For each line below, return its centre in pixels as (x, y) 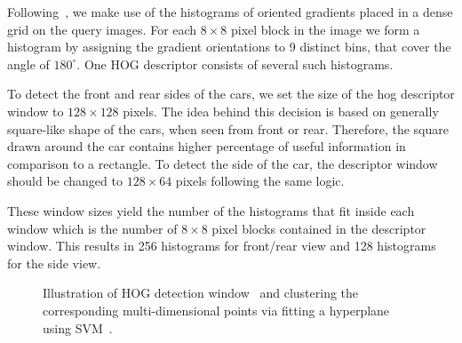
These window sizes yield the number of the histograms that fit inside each (211, 210)
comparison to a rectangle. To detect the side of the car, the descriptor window (223, 163)
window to (36, 111)
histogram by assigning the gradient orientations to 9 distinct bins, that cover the (229, 47)
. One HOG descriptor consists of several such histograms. (235, 64)
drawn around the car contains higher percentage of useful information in (207, 146)
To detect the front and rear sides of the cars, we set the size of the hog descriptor (231, 94)
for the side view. (54, 263)
